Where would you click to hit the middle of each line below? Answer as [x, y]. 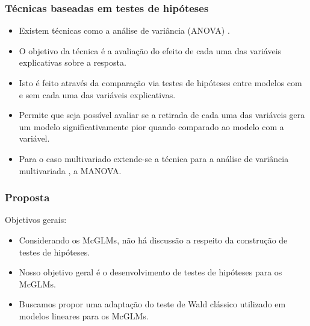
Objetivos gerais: [36, 220]
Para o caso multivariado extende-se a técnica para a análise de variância [154, 158]
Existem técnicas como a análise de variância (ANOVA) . [124, 30]
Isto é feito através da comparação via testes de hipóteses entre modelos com [160, 83]
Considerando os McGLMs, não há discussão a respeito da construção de [153, 240]
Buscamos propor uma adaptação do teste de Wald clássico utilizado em [152, 304]
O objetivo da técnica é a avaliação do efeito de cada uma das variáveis [150, 50]
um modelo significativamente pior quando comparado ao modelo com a [151, 126]
